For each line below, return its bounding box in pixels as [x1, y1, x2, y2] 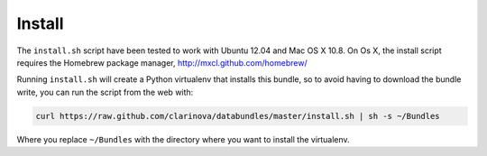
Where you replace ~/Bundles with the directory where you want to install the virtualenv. [16, 133, 351, 144]
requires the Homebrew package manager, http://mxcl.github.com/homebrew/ [16, 57, 308, 68]
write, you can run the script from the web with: [16, 87, 194, 97]
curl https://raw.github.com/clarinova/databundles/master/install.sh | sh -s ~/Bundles [35, 111, 441, 121]
